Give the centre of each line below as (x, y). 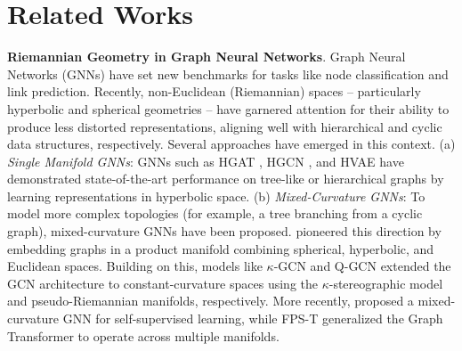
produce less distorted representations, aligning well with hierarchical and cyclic (225, 126)
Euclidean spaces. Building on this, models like (135, 266)
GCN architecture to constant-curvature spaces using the (162, 283)
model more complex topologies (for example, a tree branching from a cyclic (215, 213)
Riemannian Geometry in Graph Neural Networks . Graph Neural (207, 57)
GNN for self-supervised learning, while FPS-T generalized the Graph (253, 318)
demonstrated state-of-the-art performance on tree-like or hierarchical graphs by (226, 179)
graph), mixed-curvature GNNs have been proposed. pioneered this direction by (224, 231)
